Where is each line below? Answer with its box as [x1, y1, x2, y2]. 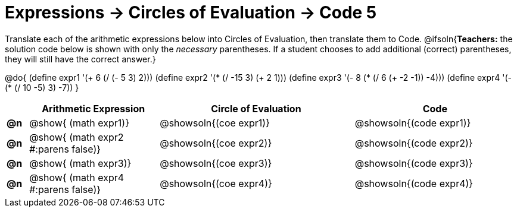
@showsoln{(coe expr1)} [160, 116, 270, 129]
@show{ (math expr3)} [29, 157, 132, 169]
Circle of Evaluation [211, 102, 301, 115]
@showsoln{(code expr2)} [354, 137, 473, 149]
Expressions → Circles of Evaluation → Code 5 [5, 2, 377, 23]
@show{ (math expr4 [29, 171, 124, 183]
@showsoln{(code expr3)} [354, 157, 473, 169]
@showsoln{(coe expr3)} [160, 157, 272, 169]
